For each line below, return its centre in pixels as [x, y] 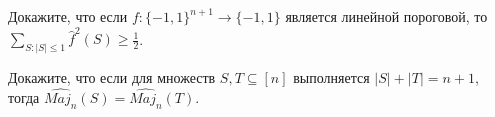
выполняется [331, 77]
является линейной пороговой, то [386, 16]
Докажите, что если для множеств [112, 77]
